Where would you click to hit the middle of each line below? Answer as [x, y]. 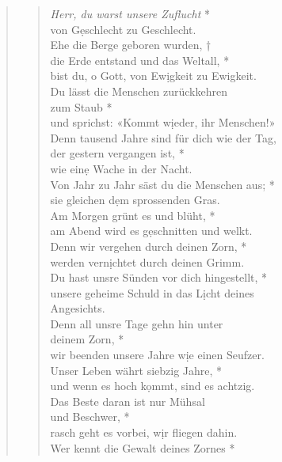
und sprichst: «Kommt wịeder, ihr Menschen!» [163, 122]
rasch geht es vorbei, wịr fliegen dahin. [144, 432]
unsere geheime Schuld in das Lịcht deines [152, 292]
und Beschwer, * [90, 417]
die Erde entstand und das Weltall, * [140, 60]
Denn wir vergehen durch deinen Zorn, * [149, 246]
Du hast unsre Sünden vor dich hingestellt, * [159, 277]
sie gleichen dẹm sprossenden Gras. [135, 200]
